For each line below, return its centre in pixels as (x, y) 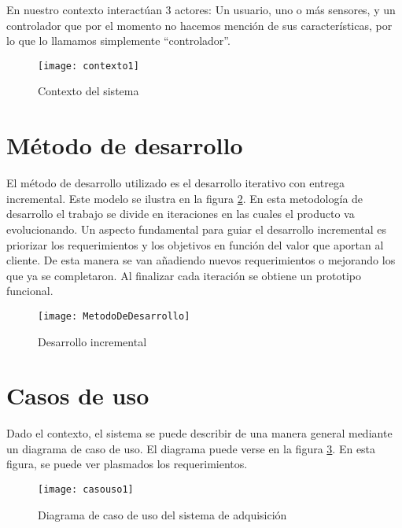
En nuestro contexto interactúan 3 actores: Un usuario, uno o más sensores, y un (201, 9)
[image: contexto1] (89, 66)
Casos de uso (78, 395)
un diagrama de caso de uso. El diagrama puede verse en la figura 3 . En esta (191, 448)
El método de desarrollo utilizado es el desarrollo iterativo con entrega (175, 183)
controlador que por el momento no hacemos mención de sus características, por (199, 25)
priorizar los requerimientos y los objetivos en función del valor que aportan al (195, 244)
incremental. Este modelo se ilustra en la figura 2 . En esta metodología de (185, 198)
